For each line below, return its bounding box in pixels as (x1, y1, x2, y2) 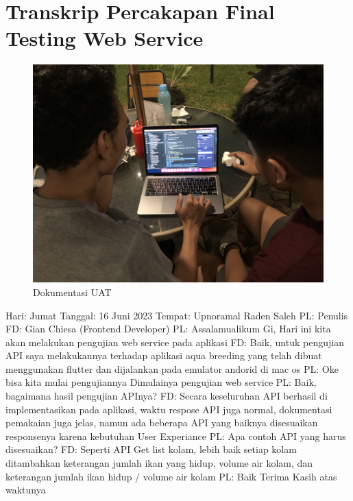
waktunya (5, 482, 46, 497)
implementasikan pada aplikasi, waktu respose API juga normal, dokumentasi (5, 402, 332, 416)
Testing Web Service (5, 24, 204, 52)
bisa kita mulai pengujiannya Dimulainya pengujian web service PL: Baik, (5, 375, 317, 389)
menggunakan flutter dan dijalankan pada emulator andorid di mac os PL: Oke (5, 361, 339, 376)
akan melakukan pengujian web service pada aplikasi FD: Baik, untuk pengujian (5, 334, 344, 349)
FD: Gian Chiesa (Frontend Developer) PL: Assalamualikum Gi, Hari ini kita (5, 321, 331, 336)
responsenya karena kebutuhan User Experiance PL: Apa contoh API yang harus (5, 428, 346, 443)
